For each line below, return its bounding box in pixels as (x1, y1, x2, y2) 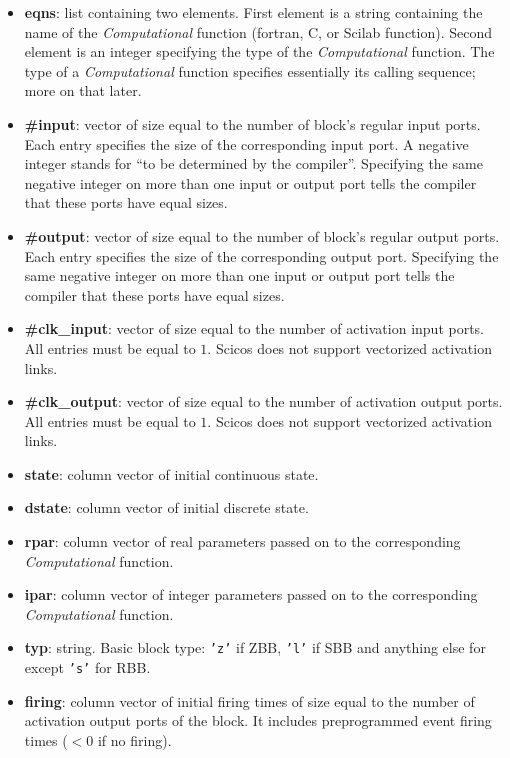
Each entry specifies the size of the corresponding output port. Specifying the (24, 245, 499, 266)
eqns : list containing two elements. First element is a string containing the (24, 2, 483, 22)
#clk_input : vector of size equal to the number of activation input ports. (24, 318, 485, 339)
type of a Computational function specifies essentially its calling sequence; (24, 60, 476, 81)
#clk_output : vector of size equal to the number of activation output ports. (24, 391, 503, 412)
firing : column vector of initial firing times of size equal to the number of (24, 690, 475, 711)
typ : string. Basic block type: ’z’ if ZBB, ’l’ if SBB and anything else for (24, 637, 486, 658)
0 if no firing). (86, 729, 172, 750)
